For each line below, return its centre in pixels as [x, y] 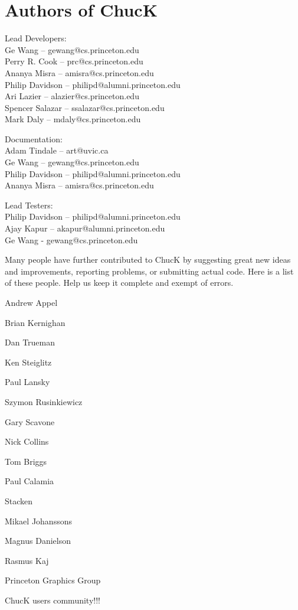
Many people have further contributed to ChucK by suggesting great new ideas [148, 260]
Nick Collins [27, 441]
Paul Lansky [27, 382]
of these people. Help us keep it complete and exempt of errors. [119, 283]
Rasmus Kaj [27, 560]
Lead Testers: [29, 205]
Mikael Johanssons [38, 521]
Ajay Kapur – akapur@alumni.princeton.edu [85, 228]
